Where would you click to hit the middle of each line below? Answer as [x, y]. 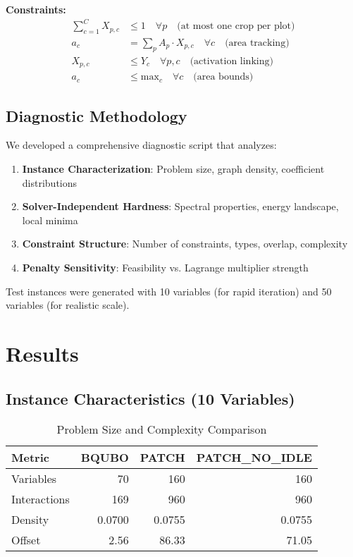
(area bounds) [223, 77]
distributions [50, 182]
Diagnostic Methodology [97, 115]
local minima [50, 220]
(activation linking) [231, 61]
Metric [30, 458]
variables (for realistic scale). [68, 305]
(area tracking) [257, 43]
